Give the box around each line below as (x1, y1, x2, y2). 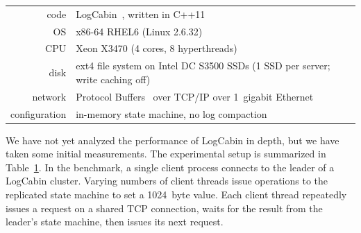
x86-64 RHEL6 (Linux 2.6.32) (76, 24, 203, 38)
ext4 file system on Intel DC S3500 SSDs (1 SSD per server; (76, 58, 330, 73)
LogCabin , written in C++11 (76, 6, 205, 21)
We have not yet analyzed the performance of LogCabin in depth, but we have (6, 132, 339, 147)
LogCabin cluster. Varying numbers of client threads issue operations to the (6, 173, 328, 188)
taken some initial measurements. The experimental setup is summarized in (6, 146, 326, 161)
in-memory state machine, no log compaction (76, 106, 267, 121)
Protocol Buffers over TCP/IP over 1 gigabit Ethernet (76, 89, 314, 103)
